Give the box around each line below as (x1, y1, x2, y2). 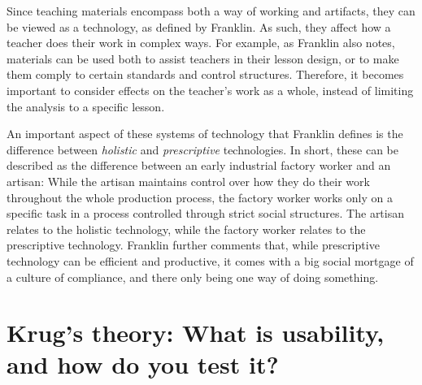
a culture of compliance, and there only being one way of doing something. (7, 268, 379, 285)
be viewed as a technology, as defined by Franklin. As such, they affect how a (7, 18, 391, 35)
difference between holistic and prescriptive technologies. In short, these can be (7, 141, 399, 158)
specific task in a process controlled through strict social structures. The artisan (7, 205, 405, 222)
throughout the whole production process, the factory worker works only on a (7, 188, 393, 205)
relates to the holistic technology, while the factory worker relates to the (7, 220, 366, 237)
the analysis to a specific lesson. (7, 97, 165, 115)
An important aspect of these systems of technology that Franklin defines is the (7, 125, 403, 142)
